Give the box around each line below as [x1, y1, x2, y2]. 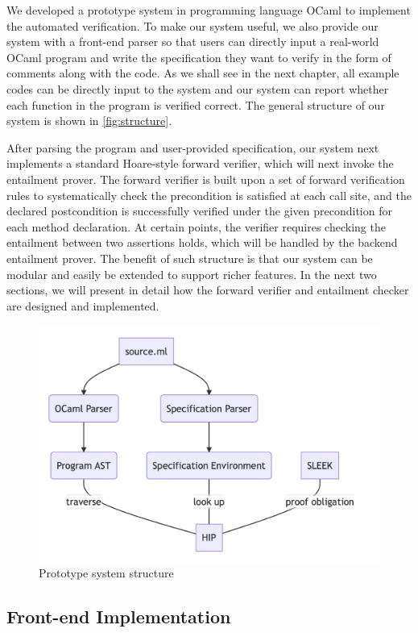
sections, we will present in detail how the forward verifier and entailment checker [6, 281, 409, 298]
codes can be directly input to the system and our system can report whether [6, 80, 389, 97]
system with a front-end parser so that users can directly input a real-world [6, 33, 379, 50]
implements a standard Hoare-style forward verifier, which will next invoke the [6, 155, 394, 172]
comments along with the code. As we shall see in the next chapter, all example [6, 65, 399, 81]
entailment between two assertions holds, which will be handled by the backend [6, 234, 398, 251]
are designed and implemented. [6, 297, 159, 314]
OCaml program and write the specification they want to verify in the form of [6, 48, 391, 65]
